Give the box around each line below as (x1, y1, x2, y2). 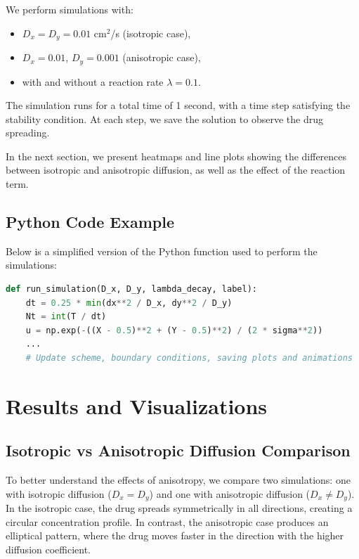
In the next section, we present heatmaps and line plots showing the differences (6, 148, 347, 163)
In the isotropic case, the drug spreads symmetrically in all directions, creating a (6, 501, 353, 515)
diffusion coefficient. (6, 542, 91, 557)
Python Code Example (6, 211, 174, 233)
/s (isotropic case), (110, 25, 191, 40)
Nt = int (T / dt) (25, 311, 107, 322)
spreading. (6, 125, 50, 140)
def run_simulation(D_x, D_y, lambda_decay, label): (6, 284, 257, 295)
